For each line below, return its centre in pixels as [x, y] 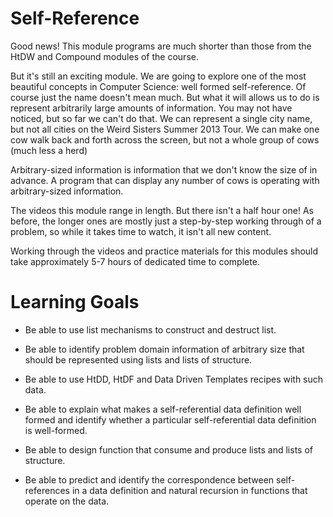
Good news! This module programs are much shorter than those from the [161, 46]
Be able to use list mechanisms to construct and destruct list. [150, 329]
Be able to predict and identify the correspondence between [149, 479]
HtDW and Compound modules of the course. [104, 56]
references [47, 490]
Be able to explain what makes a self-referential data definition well [163, 409]
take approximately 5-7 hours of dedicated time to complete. [135, 261]
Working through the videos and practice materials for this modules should [164, 251]
